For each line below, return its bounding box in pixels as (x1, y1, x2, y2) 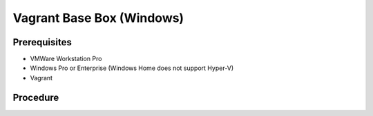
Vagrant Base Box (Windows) (12, 10, 184, 25)
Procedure (12, 91, 59, 103)
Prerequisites (12, 36, 72, 48)
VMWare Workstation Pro (30, 55, 102, 63)
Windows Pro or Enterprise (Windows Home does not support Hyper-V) (30, 64, 234, 72)
